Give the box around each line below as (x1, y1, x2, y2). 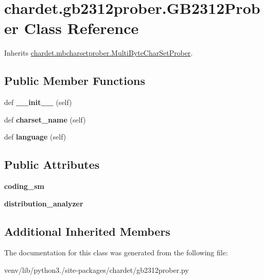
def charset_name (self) (4, 114, 86, 125)
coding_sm (4, 181, 44, 191)
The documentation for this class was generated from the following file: (4, 247, 228, 258)
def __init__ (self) (4, 97, 72, 108)
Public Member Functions (4, 73, 145, 89)
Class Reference (24, 18, 139, 39)
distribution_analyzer (4, 198, 83, 208)
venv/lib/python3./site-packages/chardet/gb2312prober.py (4, 265, 189, 275)
